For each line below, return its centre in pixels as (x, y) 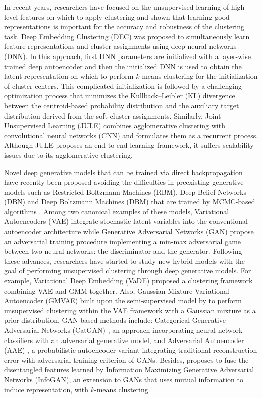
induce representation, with (46, 389)
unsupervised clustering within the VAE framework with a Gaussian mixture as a (130, 310)
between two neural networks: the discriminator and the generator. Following (123, 251)
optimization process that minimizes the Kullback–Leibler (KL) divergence (120, 96)
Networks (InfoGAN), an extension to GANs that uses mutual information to (124, 379)
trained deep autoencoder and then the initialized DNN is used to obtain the (123, 66)
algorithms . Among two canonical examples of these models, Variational (117, 211)
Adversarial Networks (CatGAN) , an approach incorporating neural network (123, 330)
